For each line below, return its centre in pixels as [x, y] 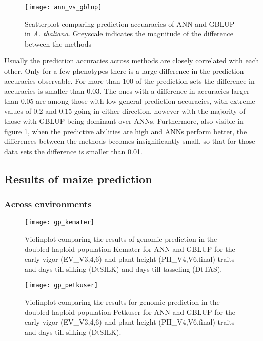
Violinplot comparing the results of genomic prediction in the [121, 239]
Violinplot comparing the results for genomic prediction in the [122, 302]
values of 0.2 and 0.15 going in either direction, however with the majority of [125, 111]
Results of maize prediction [78, 178]
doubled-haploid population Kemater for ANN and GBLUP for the [130, 249]
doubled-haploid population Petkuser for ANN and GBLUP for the [130, 312]
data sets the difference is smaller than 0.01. [73, 151]
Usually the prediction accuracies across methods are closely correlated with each [132, 61]
